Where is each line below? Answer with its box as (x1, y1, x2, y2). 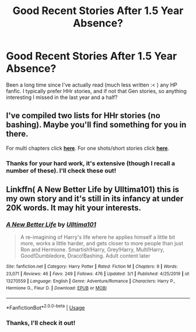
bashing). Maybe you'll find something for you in (6, 120, 187, 130)
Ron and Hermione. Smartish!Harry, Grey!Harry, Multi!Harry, (20, 246, 164, 253)
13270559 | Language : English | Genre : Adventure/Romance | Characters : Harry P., (6, 278, 176, 284)
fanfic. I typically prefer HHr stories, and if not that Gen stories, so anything (6, 87, 187, 94)
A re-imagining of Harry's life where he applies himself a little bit (20, 234, 176, 241)
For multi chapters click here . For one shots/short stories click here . (6, 145, 170, 152)
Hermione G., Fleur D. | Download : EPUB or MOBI (6, 285, 107, 291)
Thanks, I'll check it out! (6, 319, 76, 327)
